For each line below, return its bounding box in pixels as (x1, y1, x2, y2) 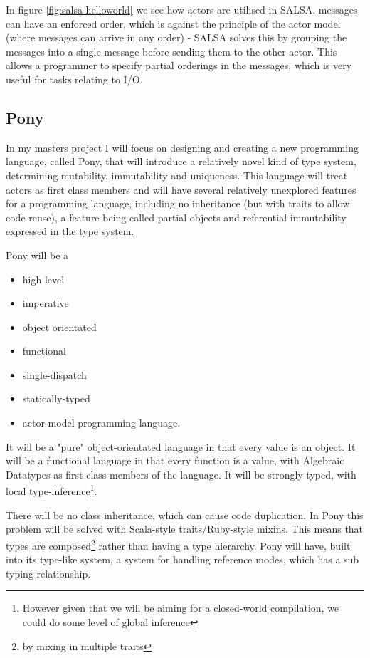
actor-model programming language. (22, 415, 181, 430)
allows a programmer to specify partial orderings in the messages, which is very (6, 58, 352, 73)
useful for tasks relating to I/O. (6, 71, 143, 86)
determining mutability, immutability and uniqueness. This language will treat (6, 167, 348, 182)
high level (22, 271, 65, 286)
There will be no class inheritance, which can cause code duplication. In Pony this (6, 507, 364, 522)
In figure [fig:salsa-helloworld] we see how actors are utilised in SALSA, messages (6, 2, 358, 16)
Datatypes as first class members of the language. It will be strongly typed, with (6, 466, 356, 481)
